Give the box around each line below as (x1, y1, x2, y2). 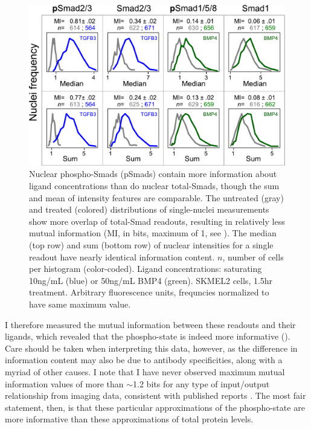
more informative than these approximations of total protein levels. (5, 413, 254, 425)
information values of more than (5, 377, 124, 390)
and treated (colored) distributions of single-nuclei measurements (29, 203, 269, 216)
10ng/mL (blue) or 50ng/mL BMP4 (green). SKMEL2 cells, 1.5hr (29, 274, 273, 286)
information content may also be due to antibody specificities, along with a (5, 353, 283, 366)
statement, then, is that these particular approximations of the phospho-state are (5, 401, 305, 413)
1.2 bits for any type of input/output (133, 377, 270, 390)
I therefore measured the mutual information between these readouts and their (5, 318, 296, 331)
